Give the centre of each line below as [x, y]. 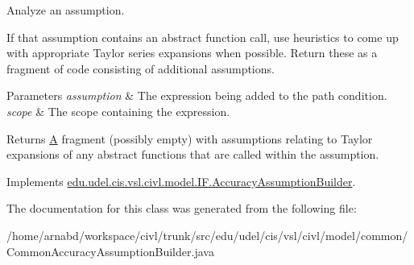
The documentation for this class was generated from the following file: [182, 208]
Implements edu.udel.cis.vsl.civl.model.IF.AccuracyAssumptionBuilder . [181, 181]
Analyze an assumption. [66, 10]
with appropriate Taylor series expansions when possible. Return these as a [192, 53]
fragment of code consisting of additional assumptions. [141, 68]
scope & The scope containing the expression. [118, 111]
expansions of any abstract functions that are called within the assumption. [193, 154]
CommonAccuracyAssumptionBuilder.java [110, 251]
